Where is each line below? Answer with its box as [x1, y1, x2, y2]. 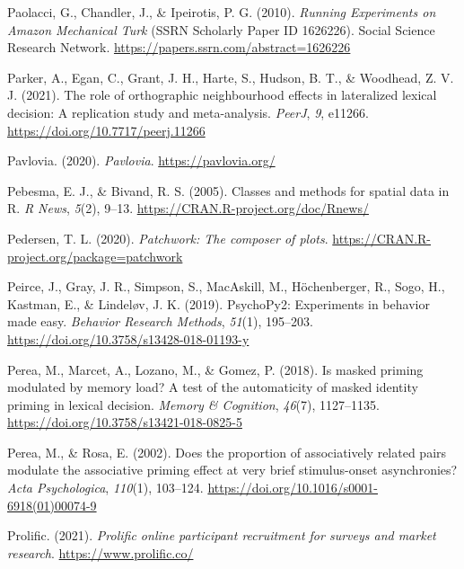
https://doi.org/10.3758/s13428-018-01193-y [7, 329, 250, 348]
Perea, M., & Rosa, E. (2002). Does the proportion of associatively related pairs [7, 442, 447, 461]
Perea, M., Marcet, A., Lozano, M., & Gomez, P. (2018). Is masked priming [7, 360, 424, 378]
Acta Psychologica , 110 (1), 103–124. [7, 478, 204, 497]
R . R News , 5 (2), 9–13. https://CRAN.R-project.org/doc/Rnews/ [7, 199, 369, 218]
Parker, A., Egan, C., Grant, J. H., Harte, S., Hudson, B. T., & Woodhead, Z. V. [7, 67, 454, 86]
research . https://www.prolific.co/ [7, 543, 194, 562]
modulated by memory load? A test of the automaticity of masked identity [7, 378, 418, 396]
